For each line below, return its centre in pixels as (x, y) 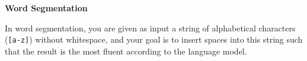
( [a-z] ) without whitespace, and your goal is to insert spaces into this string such (154, 39)
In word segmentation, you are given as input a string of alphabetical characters (150, 28)
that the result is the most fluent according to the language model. (126, 51)
